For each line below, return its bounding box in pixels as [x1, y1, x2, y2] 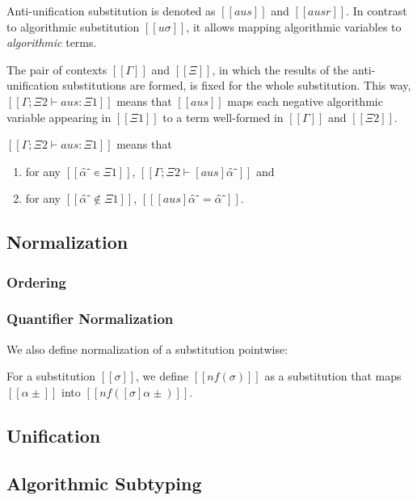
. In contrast [346, 2, 407, 19]
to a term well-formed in [162, 108, 284, 125]
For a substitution [6, 368, 96, 384]
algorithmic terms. [6, 34, 97, 51]
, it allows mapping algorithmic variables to [186, 18, 402, 35]
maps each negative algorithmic [227, 92, 383, 109]
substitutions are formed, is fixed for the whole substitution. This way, [62, 77, 411, 94]
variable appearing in [6, 108, 112, 125]
